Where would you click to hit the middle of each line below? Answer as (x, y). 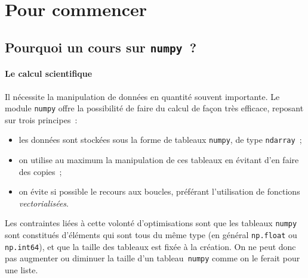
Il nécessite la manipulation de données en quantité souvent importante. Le (142, 96)
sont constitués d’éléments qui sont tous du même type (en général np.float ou (151, 235)
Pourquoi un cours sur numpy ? (101, 47)
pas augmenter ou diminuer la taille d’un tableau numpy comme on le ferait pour (153, 258)
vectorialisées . (44, 203)
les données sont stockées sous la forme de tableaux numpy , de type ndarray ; (160, 140)
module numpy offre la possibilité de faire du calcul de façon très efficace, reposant (154, 108)
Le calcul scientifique (49, 74)
